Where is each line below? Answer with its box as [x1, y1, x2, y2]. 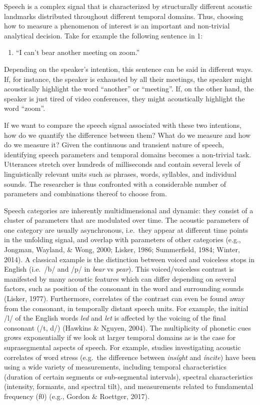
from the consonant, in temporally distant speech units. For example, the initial [4, 303, 248, 313]
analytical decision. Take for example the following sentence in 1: [4, 30, 203, 40]
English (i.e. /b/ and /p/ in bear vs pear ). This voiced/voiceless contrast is [4, 264, 234, 274]
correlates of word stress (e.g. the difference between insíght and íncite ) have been [4, 352, 256, 362]
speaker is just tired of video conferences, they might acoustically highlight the [4, 93, 245, 103]
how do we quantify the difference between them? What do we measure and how [4, 129, 251, 140]
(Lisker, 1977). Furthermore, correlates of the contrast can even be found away [4, 293, 245, 304]
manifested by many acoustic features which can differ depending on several [4, 273, 236, 284]
